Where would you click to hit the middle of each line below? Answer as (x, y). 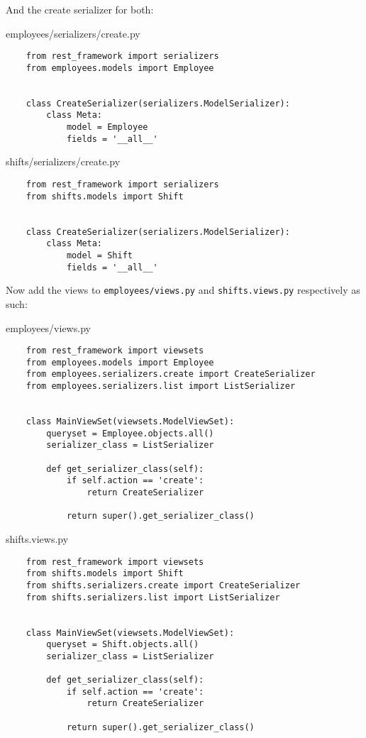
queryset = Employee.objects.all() (130, 433)
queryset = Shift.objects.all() (123, 645)
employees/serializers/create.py (73, 33)
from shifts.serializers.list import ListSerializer (153, 597)
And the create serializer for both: (80, 9)
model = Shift (99, 255)
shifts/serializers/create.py (63, 161)
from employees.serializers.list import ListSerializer (161, 386)
